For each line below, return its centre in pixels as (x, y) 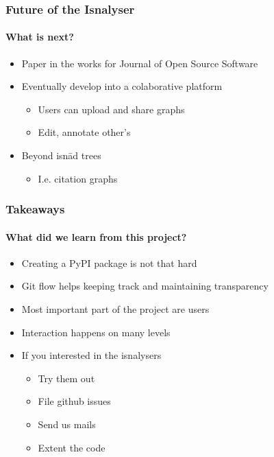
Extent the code (72, 447)
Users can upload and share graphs (111, 109)
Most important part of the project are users (115, 309)
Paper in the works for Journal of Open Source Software (140, 63)
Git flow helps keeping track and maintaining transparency (145, 286)
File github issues (74, 401)
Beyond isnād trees (61, 155)
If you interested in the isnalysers (91, 355)
